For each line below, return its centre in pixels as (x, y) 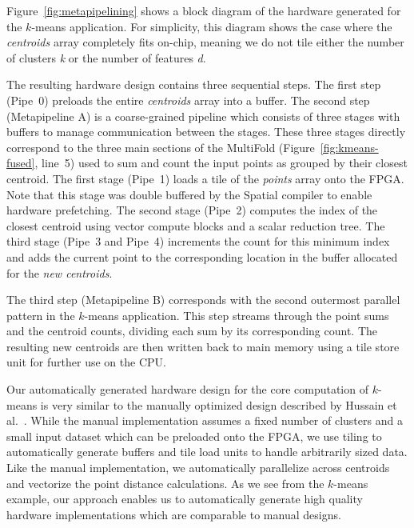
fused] (21, 163)
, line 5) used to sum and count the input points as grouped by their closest (221, 163)
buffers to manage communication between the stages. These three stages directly (206, 132)
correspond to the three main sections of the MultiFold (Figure (161, 147)
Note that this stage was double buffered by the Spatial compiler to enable (189, 194)
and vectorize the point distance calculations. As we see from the (165, 483)
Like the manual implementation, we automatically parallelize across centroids (198, 468)
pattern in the (41, 315)
